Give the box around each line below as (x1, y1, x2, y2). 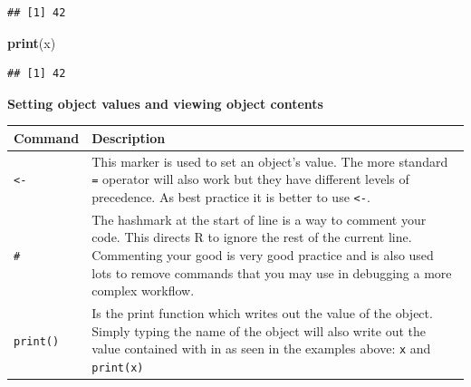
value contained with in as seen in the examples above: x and (91, 339, 431, 358)
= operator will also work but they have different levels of (91, 169, 409, 189)
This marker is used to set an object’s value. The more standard (91, 151, 448, 170)
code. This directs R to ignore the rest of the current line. (91, 227, 412, 247)
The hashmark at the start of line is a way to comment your (91, 209, 427, 228)
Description (91, 128, 166, 147)
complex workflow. (91, 281, 195, 300)
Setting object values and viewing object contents (7, 93, 323, 112)
